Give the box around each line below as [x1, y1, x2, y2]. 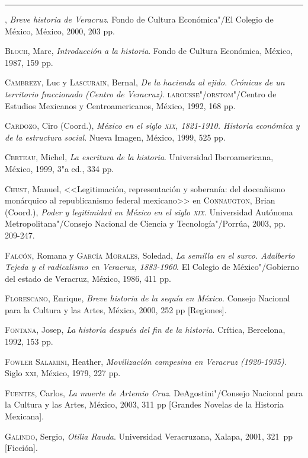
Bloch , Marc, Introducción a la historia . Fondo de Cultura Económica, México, [5, 44, 293, 57]
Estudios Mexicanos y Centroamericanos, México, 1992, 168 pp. [5, 99, 236, 112]
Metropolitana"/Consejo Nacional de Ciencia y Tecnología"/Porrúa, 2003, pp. [5, 217, 286, 230]
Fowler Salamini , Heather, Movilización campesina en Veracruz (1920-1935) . [5, 355, 287, 367]
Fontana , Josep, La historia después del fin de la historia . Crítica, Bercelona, [5, 323, 285, 336]
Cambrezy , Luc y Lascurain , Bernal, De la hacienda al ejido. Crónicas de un [5, 76, 285, 88]
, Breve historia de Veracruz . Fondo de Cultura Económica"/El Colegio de [5, 13, 274, 25]
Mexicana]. [5, 410, 44, 422]
